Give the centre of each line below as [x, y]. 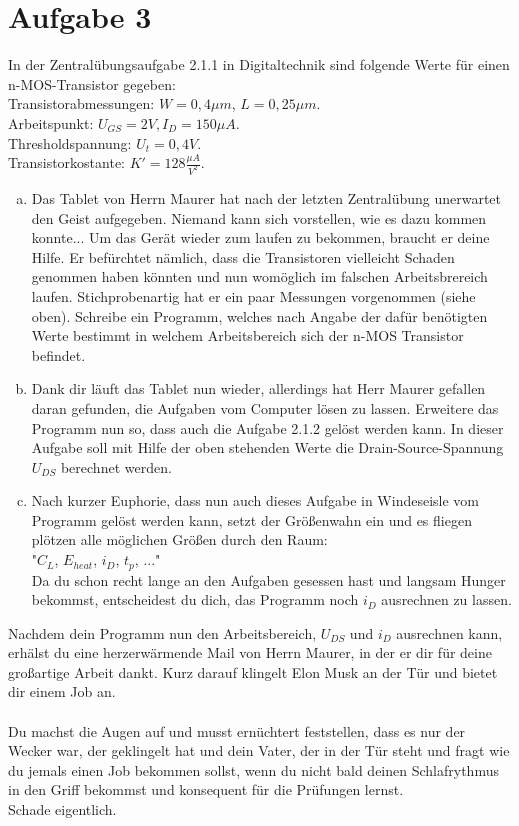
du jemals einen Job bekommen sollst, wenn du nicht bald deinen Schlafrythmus [253, 769]
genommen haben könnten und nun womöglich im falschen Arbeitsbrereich [259, 276]
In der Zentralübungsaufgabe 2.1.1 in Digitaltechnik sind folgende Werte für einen [259, 64]
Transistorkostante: [66, 162]
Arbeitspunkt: [51, 122]
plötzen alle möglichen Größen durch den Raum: [179, 539]
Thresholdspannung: [70, 142]
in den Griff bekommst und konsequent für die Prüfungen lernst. [206, 789]
